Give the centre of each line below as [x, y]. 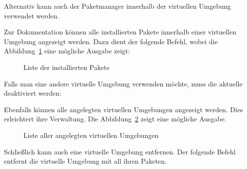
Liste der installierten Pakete [66, 67]
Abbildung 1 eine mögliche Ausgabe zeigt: [67, 51]
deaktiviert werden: [33, 93]
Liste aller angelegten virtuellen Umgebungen [91, 135]
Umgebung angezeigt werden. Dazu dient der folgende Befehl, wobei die [111, 41]
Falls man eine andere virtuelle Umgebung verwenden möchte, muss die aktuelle [123, 83]
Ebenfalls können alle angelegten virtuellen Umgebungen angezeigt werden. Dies [123, 109]
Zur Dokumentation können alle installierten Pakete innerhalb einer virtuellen [120, 32]
